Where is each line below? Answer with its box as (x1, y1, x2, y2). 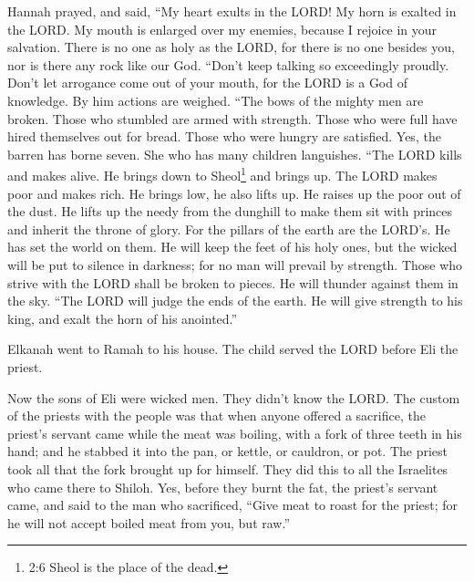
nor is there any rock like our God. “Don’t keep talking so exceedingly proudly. (7, 55, 449, 74)
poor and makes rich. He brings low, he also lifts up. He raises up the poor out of (7, 183, 461, 203)
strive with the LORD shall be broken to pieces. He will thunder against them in (7, 273, 459, 292)
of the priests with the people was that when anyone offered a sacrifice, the (7, 406, 426, 425)
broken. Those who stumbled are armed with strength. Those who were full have (7, 109, 458, 128)
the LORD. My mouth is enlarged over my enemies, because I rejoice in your (7, 19, 438, 38)
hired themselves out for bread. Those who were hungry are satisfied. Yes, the (7, 127, 441, 146)
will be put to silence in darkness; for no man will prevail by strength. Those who (7, 255, 463, 274)
